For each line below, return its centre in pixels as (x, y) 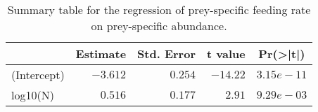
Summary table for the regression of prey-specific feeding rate (159, 9)
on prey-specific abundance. (159, 26)
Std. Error (166, 54)
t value (226, 54)
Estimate (101, 54)
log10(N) (33, 95)
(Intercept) (38, 75)
